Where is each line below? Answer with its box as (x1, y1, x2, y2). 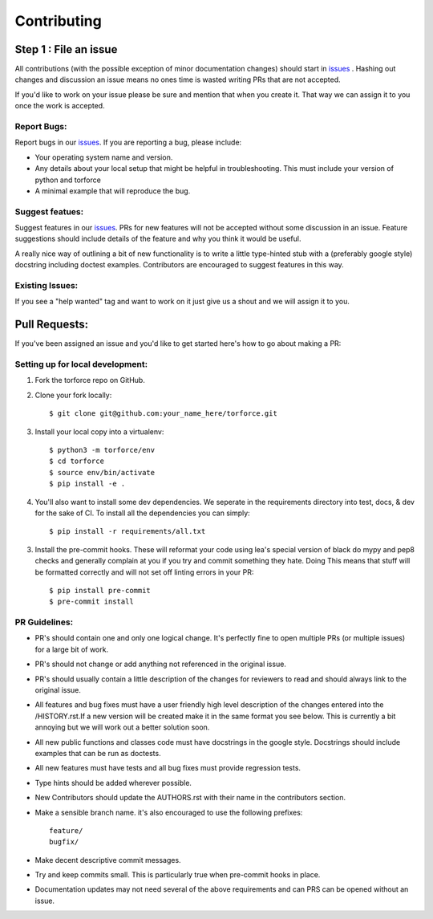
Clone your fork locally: (34, 390, 112, 400)
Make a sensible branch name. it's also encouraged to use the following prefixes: (34, 807, 303, 817)
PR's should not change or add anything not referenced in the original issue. (34, 659, 286, 669)
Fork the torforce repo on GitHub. (34, 376, 146, 385)
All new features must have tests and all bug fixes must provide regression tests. (34, 763, 301, 773)
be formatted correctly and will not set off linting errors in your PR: (34, 567, 254, 577)
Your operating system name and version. (34, 152, 173, 162)
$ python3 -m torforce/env (49, 445, 156, 454)
